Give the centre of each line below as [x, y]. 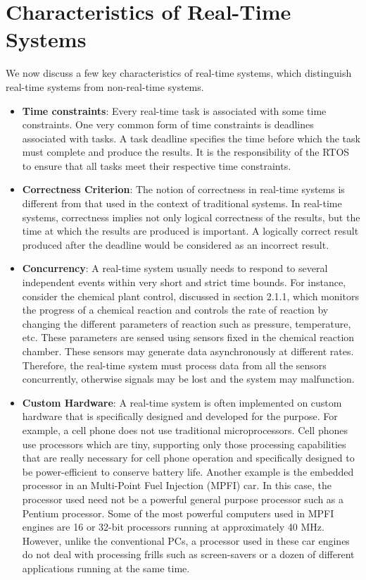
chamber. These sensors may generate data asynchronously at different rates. [188, 351]
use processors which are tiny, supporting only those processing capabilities [184, 444]
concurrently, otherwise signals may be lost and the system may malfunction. [188, 379]
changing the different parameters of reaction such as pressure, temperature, [187, 323]
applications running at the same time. [106, 568]
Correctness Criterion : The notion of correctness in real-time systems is [183, 189]
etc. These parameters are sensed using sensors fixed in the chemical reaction [188, 337]
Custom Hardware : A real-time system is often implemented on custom [182, 402]
